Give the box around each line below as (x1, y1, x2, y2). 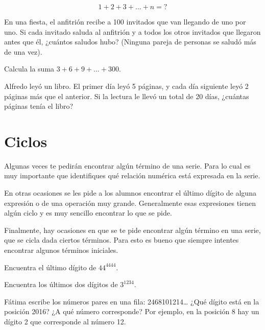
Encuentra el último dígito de (4, 262, 97, 272)
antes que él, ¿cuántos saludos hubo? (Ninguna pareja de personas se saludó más (4, 36, 256, 47)
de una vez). (4, 46, 42, 57)
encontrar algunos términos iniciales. (4, 245, 118, 255)
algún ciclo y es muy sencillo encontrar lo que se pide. (4, 207, 172, 218)
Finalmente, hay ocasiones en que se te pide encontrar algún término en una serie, (4, 224, 261, 235)
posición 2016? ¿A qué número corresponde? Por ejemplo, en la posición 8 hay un (4, 306, 259, 317)
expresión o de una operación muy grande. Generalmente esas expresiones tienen (4, 197, 256, 208)
